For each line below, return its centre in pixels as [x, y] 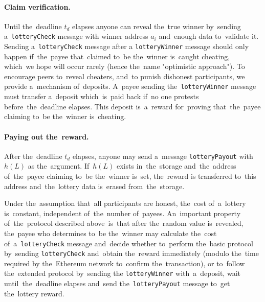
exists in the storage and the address [176, 166]
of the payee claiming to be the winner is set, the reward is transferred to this [130, 176]
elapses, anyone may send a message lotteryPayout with [163, 156]
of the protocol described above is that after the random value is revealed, [124, 223]
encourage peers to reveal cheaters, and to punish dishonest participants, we [125, 76]
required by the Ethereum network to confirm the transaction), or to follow [125, 263]
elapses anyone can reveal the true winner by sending [157, 26]
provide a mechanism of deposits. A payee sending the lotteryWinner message [130, 86]
